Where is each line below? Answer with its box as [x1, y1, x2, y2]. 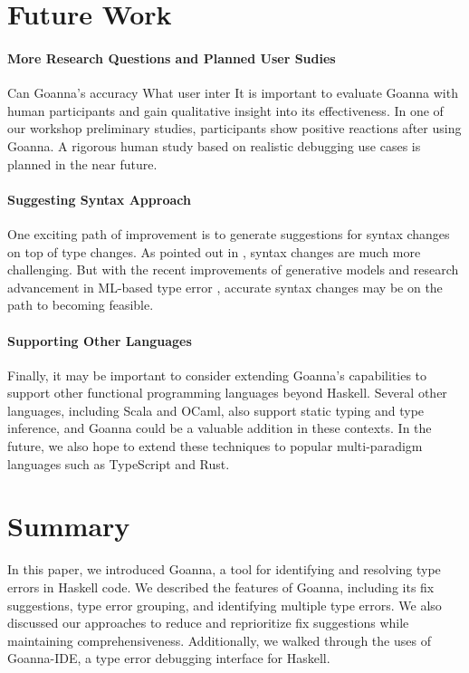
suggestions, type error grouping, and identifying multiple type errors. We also [7, 595, 442, 614]
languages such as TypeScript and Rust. [7, 454, 230, 473]
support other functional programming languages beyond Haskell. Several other [7, 383, 447, 402]
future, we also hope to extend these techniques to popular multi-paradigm [7, 437, 423, 456]
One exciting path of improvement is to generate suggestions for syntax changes [7, 224, 450, 243]
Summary [7, 507, 130, 544]
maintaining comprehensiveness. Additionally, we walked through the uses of [7, 630, 431, 649]
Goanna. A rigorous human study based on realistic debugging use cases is [7, 136, 421, 155]
